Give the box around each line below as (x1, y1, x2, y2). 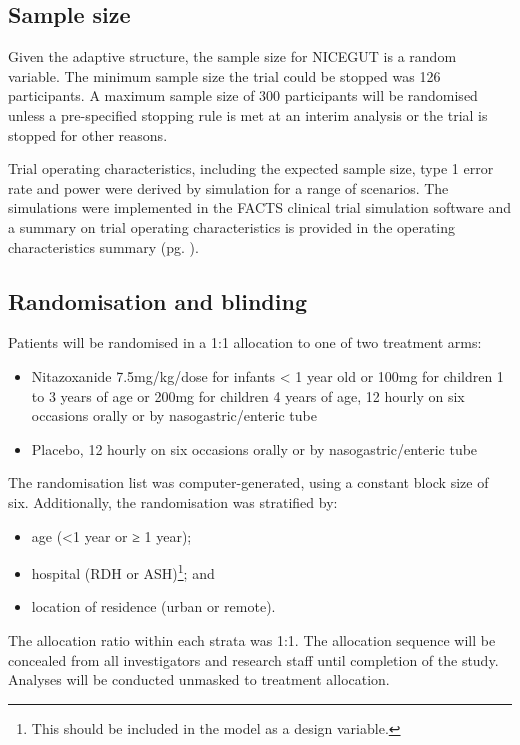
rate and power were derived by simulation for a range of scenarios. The (8, 177, 449, 198)
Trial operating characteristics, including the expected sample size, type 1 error (8, 158, 494, 179)
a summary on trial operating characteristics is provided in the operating (8, 216, 456, 237)
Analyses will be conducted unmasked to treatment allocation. (8, 669, 390, 690)
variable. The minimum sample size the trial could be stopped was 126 (8, 65, 441, 86)
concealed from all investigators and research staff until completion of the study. (8, 649, 499, 670)
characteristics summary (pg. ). (8, 236, 199, 257)
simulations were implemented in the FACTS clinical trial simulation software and (8, 197, 512, 218)
